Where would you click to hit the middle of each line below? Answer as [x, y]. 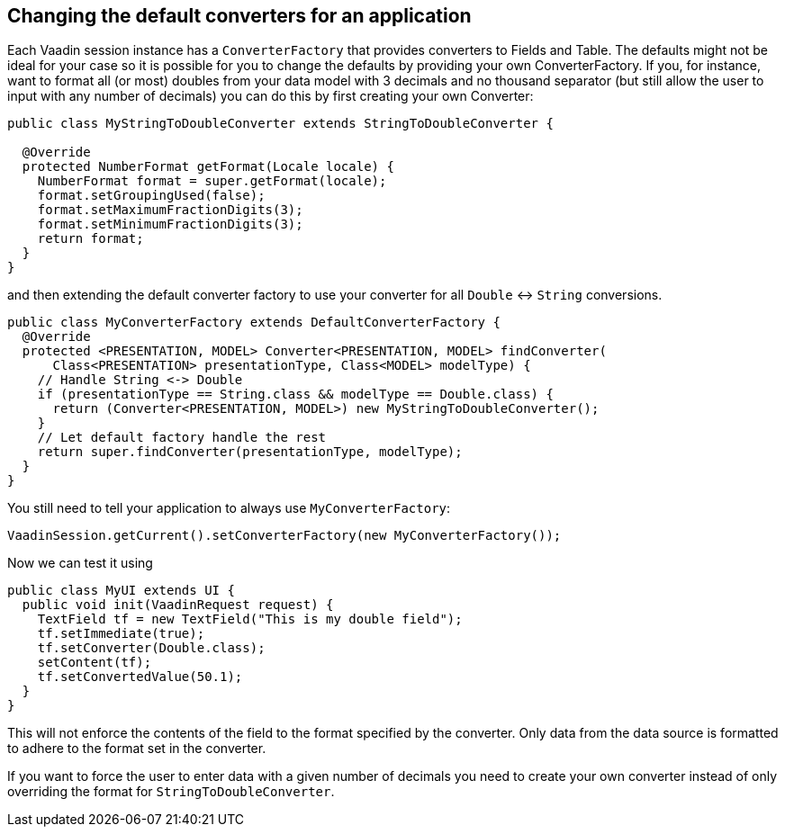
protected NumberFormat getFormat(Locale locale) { [208, 167]
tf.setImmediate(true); [121, 634]
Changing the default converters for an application [239, 16]
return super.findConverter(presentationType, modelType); [250, 452]
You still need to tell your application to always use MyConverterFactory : [229, 508]
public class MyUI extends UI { [121, 591]
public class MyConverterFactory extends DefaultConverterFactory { [254, 323]
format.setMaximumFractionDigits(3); [170, 210]
